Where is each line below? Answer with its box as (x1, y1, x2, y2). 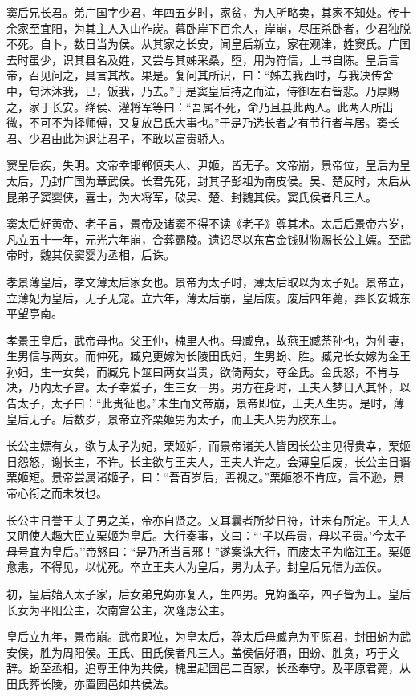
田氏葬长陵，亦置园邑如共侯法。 (6, 675, 175, 691)
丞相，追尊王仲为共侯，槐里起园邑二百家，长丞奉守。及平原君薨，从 (51, 659, 411, 676)
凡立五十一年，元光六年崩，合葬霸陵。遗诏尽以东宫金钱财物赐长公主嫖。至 (6, 230, 399, 247)
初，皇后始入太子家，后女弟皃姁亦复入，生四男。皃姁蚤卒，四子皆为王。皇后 (6, 586, 411, 602)
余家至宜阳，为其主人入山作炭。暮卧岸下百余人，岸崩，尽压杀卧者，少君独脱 (6, 19, 411, 36)
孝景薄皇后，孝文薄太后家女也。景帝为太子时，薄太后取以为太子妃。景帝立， (6, 273, 411, 290)
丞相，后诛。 (107, 246, 175, 263)
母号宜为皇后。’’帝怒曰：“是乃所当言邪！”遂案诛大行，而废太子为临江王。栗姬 (6, 542, 411, 559)
